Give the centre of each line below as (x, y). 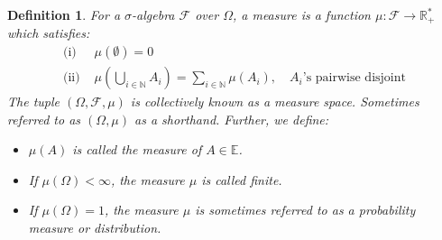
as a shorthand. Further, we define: (232, 119)
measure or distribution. (95, 228)
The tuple (33, 102)
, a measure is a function (301, 14)
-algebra (153, 14)
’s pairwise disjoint (354, 78)
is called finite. (242, 179)
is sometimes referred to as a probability (305, 210)
